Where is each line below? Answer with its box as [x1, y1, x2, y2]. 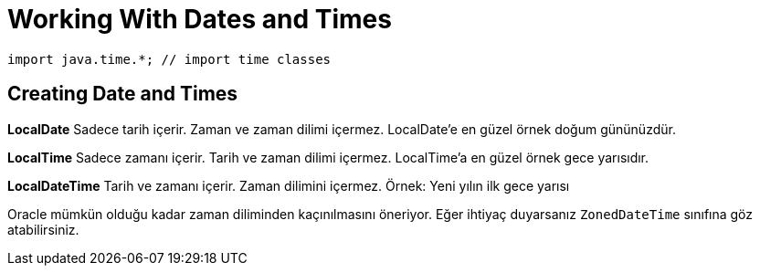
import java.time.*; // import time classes [7, 51, 332, 67]
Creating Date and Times [7, 82, 238, 106]
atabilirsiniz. [7, 221, 79, 237]
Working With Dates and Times [7, 4, 392, 35]
